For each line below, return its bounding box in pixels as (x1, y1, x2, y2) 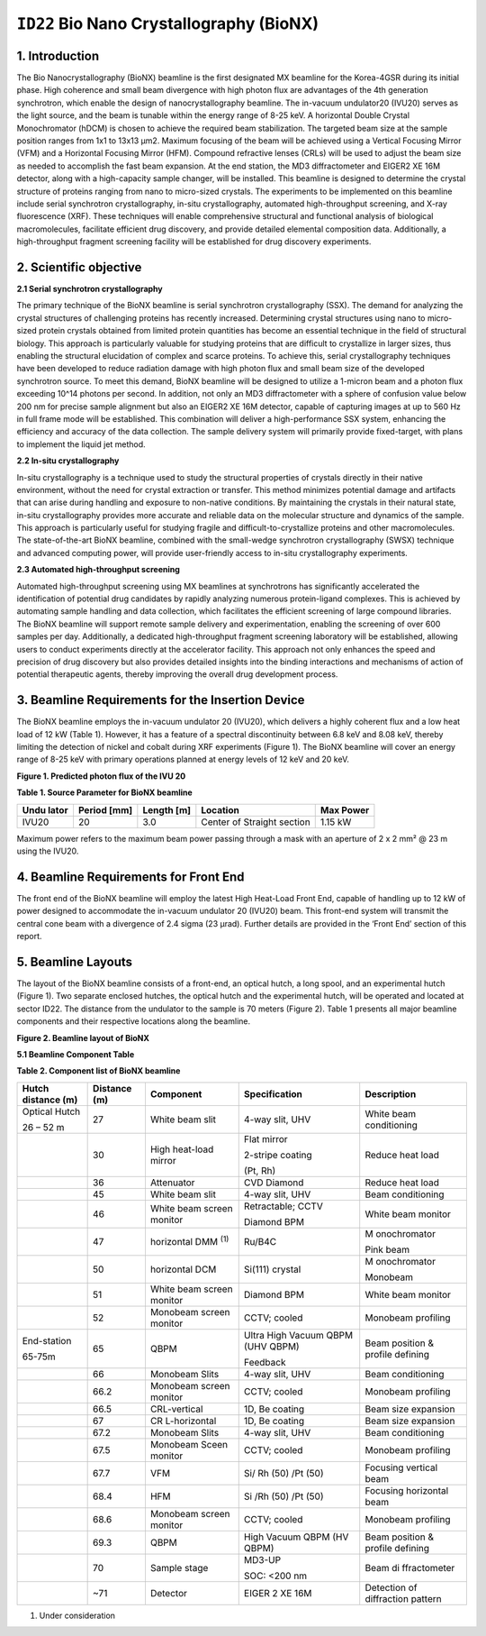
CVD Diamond (243, 1176, 304, 1189)
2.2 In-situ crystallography (16, 455, 120, 466)
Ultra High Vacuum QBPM (243, 1329, 354, 1341)
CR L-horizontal (149, 1414, 217, 1427)
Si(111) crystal (243, 1263, 301, 1275)
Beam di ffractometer (364, 1561, 455, 1574)
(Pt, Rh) (243, 1164, 276, 1176)
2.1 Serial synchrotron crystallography (16, 284, 164, 295)
